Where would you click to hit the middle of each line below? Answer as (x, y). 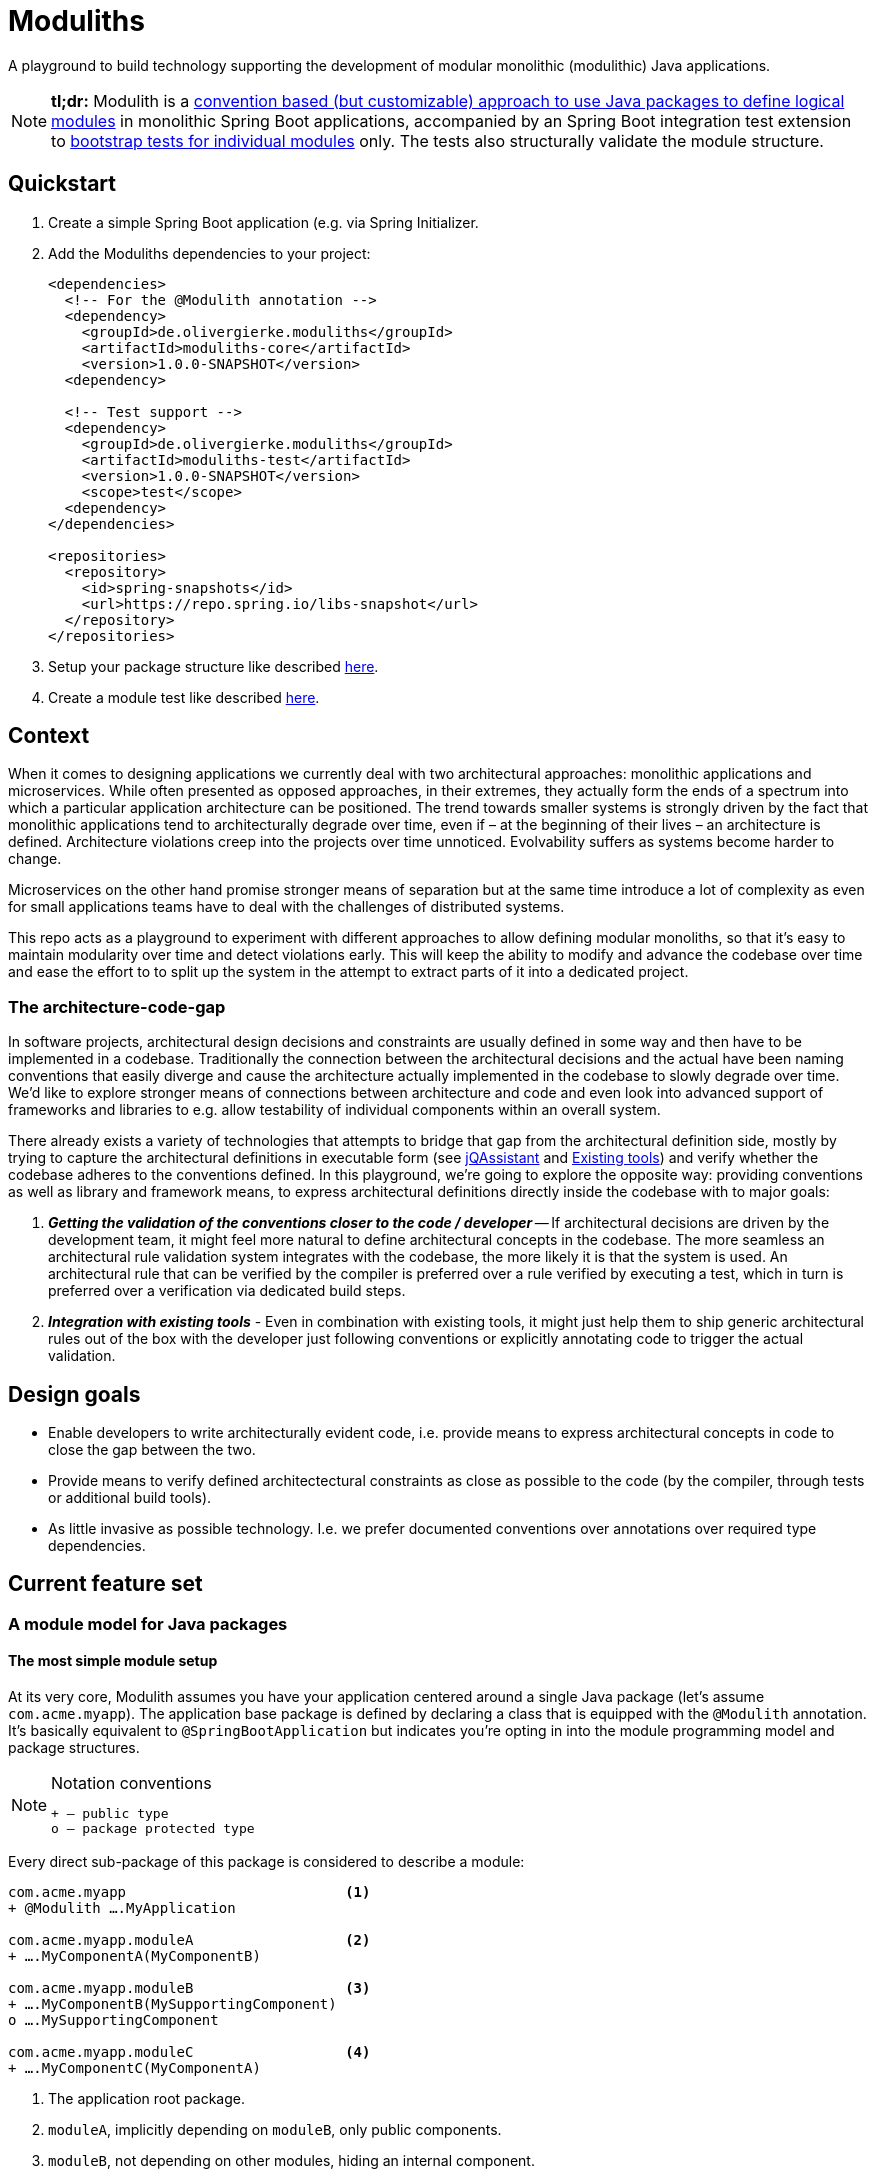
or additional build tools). (130, 1498)
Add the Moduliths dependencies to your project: (209, 253)
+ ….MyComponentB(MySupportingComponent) (172, 2004)
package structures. (74, 1748)
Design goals (74, 1394)
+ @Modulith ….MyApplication (122, 1908)
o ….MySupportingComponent (113, 2020)
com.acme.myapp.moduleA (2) (189, 1940)
